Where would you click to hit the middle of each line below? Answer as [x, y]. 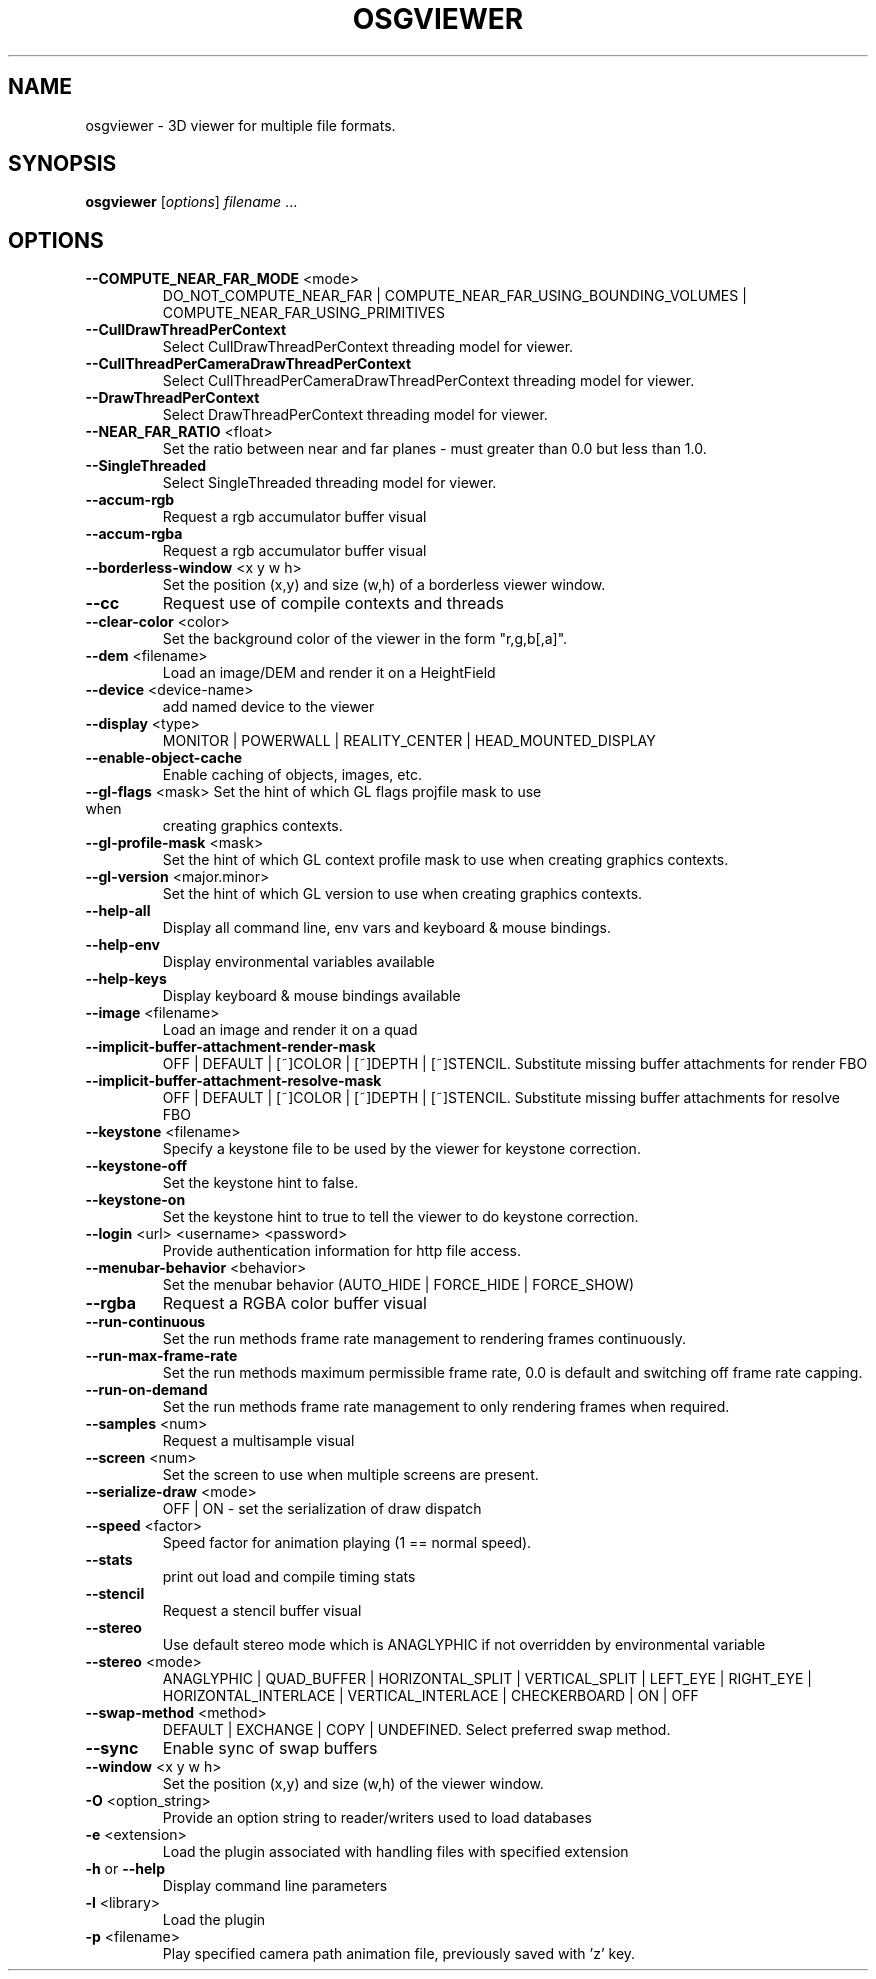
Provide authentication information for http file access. [342, 1251]
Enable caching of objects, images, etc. [292, 775]
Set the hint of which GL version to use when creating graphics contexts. [402, 894]
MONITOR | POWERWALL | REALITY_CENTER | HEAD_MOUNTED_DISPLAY [409, 741]
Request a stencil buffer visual [262, 1611]
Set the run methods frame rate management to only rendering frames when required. [446, 1407]
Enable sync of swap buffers [270, 1748]
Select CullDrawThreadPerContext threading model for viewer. [368, 347]
